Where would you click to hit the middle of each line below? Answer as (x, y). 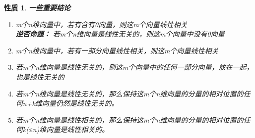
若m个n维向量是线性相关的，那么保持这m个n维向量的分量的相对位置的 (129, 119)
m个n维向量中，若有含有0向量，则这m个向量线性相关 (101, 24)
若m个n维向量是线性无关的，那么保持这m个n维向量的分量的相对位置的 (129, 93)
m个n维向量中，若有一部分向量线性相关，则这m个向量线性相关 (117, 50)
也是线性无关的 (40, 76)
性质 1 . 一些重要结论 (37, 7)
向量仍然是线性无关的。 (80, 103)
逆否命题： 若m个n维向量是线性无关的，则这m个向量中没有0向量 (120, 34)
